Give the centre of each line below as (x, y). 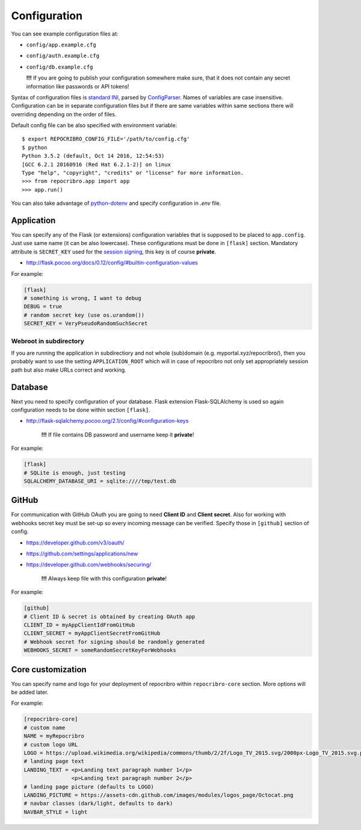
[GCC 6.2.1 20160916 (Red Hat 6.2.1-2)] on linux (97, 164)
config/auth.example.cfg (63, 56)
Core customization (49, 669)
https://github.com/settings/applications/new (82, 554)
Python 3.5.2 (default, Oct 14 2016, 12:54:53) (93, 156)
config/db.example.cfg (60, 67)
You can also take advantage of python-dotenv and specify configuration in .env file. (116, 203)
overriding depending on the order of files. (64, 114)
